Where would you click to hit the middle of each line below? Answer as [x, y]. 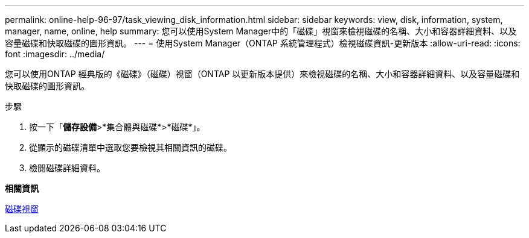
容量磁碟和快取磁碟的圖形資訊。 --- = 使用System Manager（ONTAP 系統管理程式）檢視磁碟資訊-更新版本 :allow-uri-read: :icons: [263, 43]
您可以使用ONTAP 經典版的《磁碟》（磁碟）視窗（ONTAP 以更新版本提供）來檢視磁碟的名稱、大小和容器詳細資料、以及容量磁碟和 [262, 74]
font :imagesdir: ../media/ [55, 54]
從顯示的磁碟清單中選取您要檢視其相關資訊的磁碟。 [130, 147]
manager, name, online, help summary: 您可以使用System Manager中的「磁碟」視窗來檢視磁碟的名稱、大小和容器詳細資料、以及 [261, 31]
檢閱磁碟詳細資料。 [67, 168]
